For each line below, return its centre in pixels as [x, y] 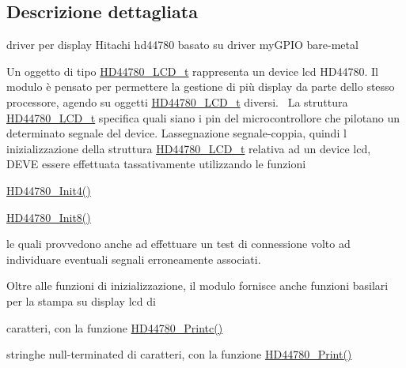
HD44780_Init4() [49, 190]
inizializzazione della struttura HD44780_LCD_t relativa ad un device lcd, [189, 148]
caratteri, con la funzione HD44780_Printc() [115, 327]
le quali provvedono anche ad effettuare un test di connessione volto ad [178, 244]
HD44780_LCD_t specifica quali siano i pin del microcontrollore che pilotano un [203, 117]
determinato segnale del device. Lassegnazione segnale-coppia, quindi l [176, 133]
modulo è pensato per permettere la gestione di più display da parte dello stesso [201, 86]
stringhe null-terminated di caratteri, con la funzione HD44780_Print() [179, 354]
